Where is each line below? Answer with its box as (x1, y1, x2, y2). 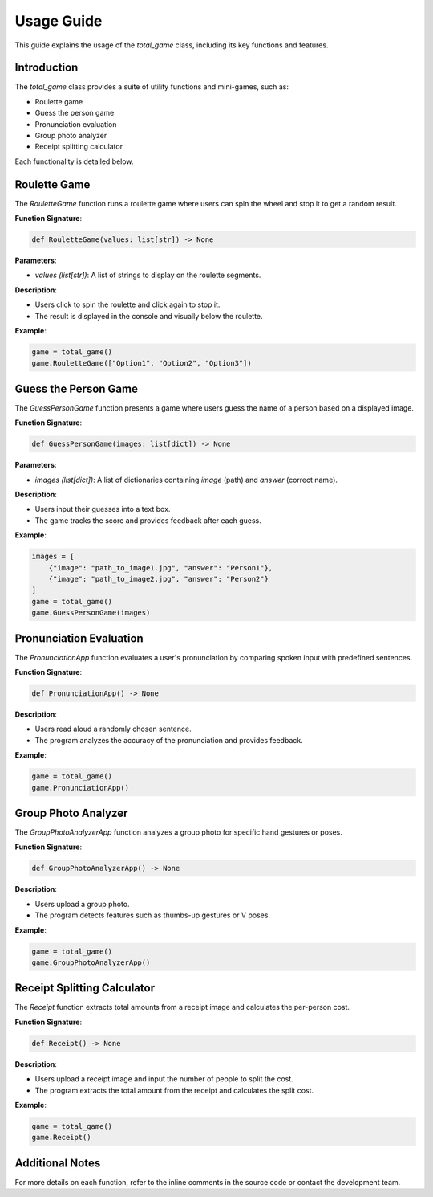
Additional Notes (14, 1156, 101, 1170)
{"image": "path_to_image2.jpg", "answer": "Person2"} (48, 574, 269, 583)
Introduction (14, 61, 79, 75)
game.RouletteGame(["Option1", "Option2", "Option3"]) (31, 358, 252, 368)
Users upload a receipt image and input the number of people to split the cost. (34, 1074, 294, 1084)
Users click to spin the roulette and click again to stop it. (34, 300, 221, 309)
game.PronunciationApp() (31, 783, 130, 792)
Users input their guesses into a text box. (34, 505, 171, 514)
